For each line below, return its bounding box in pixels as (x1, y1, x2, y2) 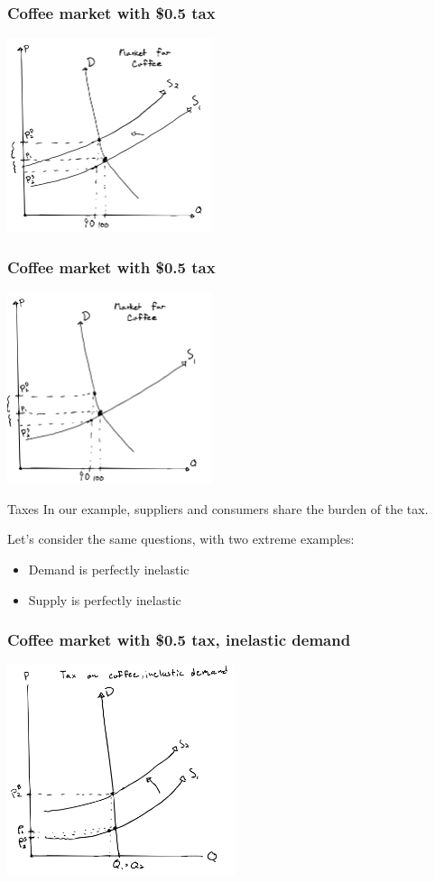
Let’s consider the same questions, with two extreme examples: (7, 529, 355, 548)
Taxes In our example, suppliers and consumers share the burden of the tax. (7, 499, 429, 518)
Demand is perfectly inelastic (28, 560, 190, 579)
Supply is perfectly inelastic (28, 590, 181, 609)
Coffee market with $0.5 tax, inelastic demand (7, 629, 351, 651)
